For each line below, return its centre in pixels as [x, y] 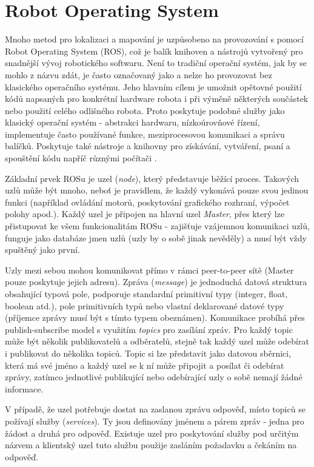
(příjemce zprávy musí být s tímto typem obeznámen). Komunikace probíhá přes [155, 317]
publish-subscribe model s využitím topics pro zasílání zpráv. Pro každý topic [149, 329]
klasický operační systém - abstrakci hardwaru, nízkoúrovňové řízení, [132, 122]
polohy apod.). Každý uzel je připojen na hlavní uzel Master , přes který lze [145, 214]
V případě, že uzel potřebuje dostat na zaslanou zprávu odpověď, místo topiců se [155, 409]
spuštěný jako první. [42, 250]
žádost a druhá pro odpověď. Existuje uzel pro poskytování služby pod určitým [152, 433]
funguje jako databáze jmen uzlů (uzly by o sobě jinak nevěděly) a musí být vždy [156, 237]
